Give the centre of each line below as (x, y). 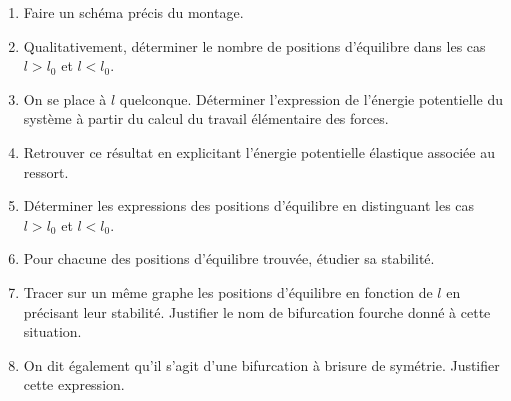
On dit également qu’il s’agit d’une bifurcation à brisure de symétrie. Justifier (261, 364)
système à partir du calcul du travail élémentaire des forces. (206, 118)
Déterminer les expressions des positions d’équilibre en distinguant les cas (249, 205)
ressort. (46, 171)
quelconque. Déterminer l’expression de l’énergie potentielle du (311, 98)
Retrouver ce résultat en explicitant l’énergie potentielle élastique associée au (259, 151)
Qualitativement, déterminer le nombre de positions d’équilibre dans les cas (254, 45)
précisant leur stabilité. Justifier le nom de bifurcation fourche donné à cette (257, 311)
